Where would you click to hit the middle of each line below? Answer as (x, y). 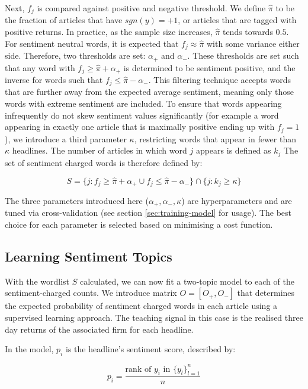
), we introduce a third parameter (66, 138)
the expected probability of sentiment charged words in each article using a (141, 306)
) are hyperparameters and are (237, 200)
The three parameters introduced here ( (77, 200)
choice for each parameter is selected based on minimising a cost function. (139, 224)
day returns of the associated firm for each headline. (99, 329)
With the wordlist (37, 281)
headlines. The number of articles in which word (100, 150)
